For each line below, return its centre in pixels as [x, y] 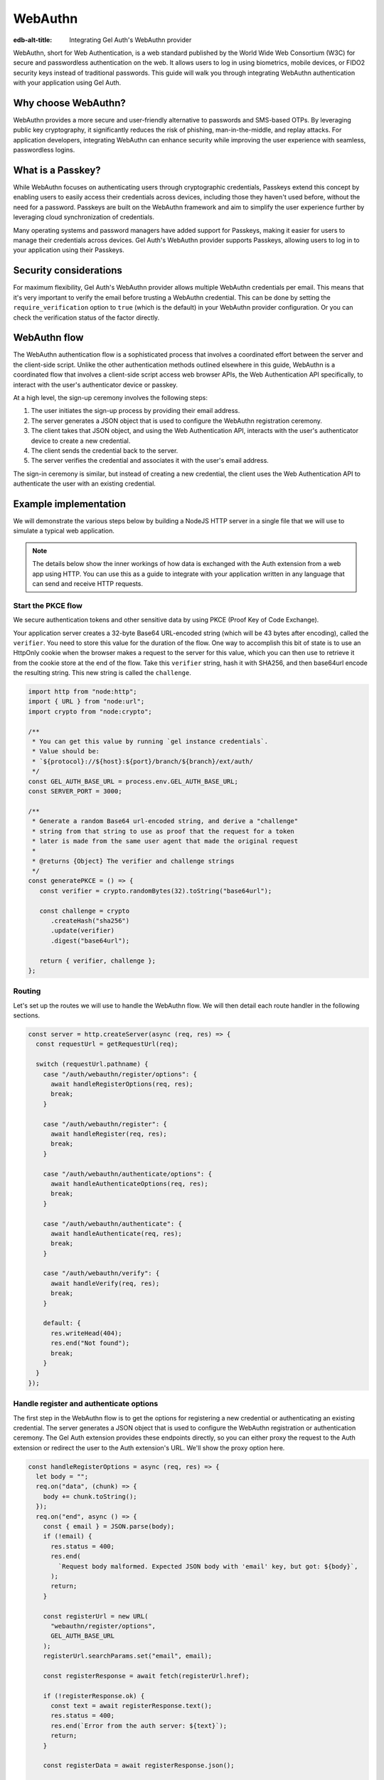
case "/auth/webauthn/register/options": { [120, 1074]
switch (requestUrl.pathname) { [92, 1064]
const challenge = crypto [85, 911]
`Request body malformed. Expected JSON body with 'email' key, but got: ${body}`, [208, 1566]
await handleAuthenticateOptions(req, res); [130, 1183]
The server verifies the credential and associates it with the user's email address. [150, 461]
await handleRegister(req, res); [109, 1134]
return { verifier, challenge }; [98, 960]
